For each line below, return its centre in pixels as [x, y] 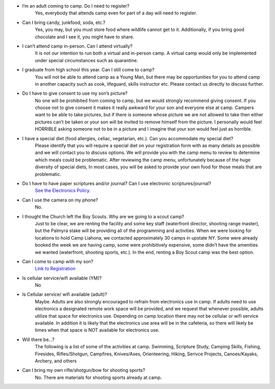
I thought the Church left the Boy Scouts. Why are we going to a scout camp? [103, 216]
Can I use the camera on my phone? [60, 200]
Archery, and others [56, 361]
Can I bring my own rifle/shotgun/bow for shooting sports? [84, 370]
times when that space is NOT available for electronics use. [97, 330]
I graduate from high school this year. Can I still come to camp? [88, 70]
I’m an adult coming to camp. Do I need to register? [76, 6]
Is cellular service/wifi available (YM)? [62, 278]
